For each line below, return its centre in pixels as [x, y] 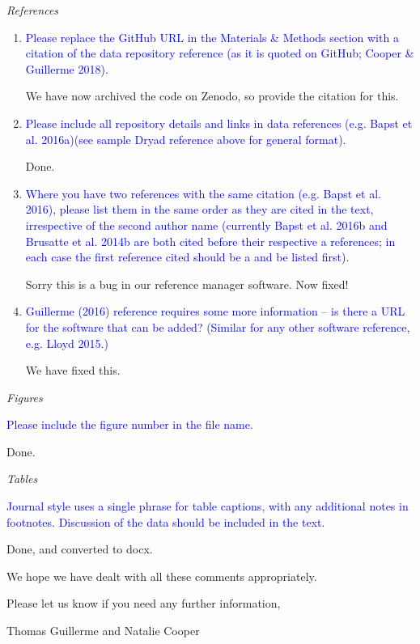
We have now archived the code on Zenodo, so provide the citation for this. [212, 96]
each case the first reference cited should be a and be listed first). [187, 257]
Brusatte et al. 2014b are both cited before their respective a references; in [210, 241]
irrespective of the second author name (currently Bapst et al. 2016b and [206, 225]
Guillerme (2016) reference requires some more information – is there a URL [215, 311]
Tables [22, 479]
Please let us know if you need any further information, [144, 603]
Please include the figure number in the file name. [130, 424]
